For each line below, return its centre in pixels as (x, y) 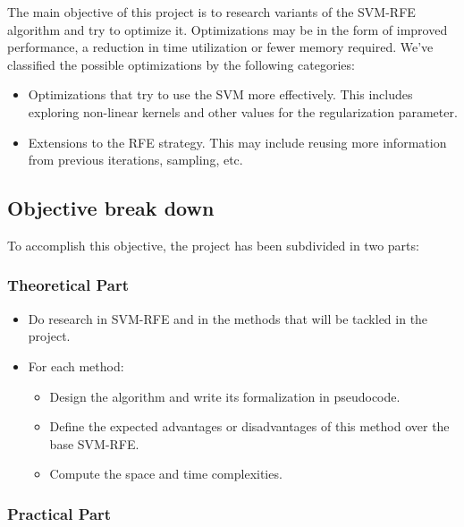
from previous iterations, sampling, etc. (135, 160)
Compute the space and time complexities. (166, 474)
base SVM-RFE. (94, 443)
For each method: (76, 365)
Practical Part (59, 513)
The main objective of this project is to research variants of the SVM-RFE (211, 12)
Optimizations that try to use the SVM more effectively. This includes (220, 94)
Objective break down (111, 208)
